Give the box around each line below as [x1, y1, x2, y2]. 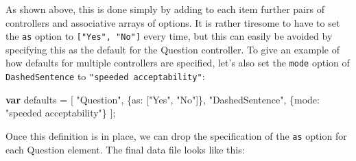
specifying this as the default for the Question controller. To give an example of [5, 42, 340, 56]
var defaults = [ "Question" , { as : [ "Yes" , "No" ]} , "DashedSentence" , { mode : [5, 92, 320, 106]
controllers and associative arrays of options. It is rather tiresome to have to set [5, 15, 340, 29]
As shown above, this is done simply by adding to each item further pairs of [5, 2, 324, 16]
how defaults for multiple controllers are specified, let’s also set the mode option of [5, 55, 350, 70]
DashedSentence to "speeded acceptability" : [5, 69, 205, 84]
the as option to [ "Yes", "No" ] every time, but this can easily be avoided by [5, 29, 333, 43]
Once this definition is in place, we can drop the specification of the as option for [5, 128, 347, 143]
